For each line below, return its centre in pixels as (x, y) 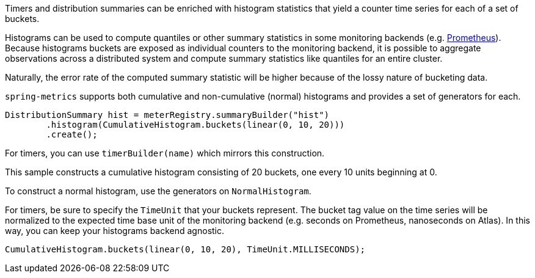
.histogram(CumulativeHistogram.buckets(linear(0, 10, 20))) (195, 125)
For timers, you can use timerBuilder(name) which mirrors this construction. (165, 153)
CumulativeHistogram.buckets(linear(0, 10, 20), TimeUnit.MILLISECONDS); (185, 249)
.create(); (72, 134)
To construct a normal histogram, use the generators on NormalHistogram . (158, 191)
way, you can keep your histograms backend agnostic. (115, 231)
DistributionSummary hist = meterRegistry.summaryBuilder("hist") (167, 115)
